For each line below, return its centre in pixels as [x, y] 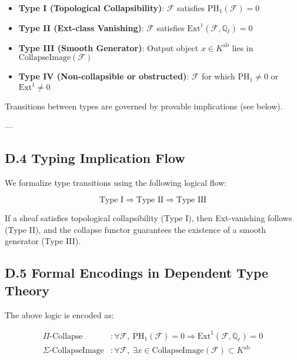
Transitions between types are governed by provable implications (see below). [144, 106]
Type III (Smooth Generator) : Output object [109, 47]
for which [218, 76]
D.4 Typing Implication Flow [95, 157]
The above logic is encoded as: [59, 314]
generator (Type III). [43, 241]
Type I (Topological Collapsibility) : [91, 8]
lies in [243, 47]
